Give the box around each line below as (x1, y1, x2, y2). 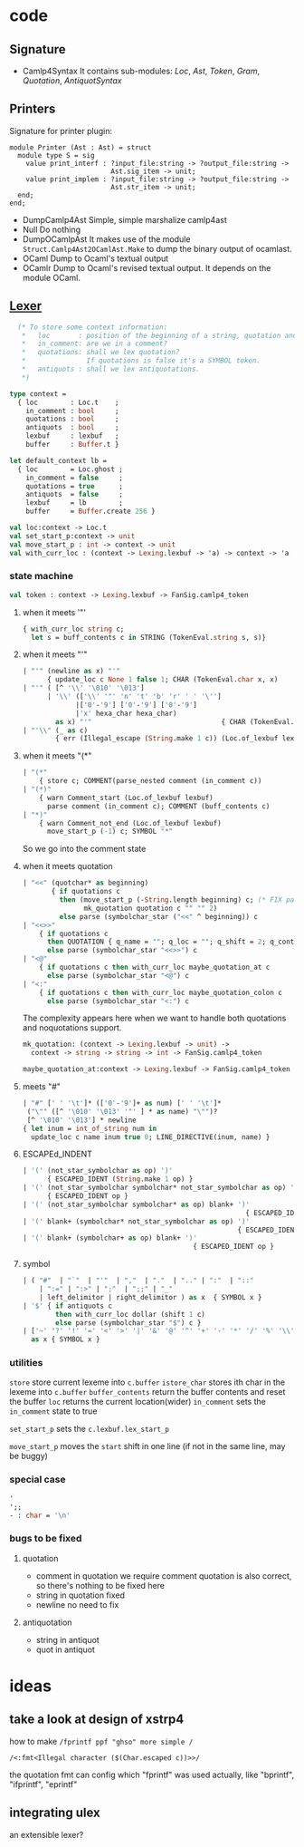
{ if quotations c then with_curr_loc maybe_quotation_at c (39, 962, 271, 972)
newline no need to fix (35, 1599, 119, 1610)
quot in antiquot (35, 1644, 95, 1655)
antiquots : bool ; (25, 423, 119, 432)
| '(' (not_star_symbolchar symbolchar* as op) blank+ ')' (22, 1200, 251, 1209)
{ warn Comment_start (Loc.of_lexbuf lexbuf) (39, 793, 214, 802)
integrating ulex (9, 1805, 101, 1821)
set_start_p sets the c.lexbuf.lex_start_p (9, 1424, 170, 1435)
